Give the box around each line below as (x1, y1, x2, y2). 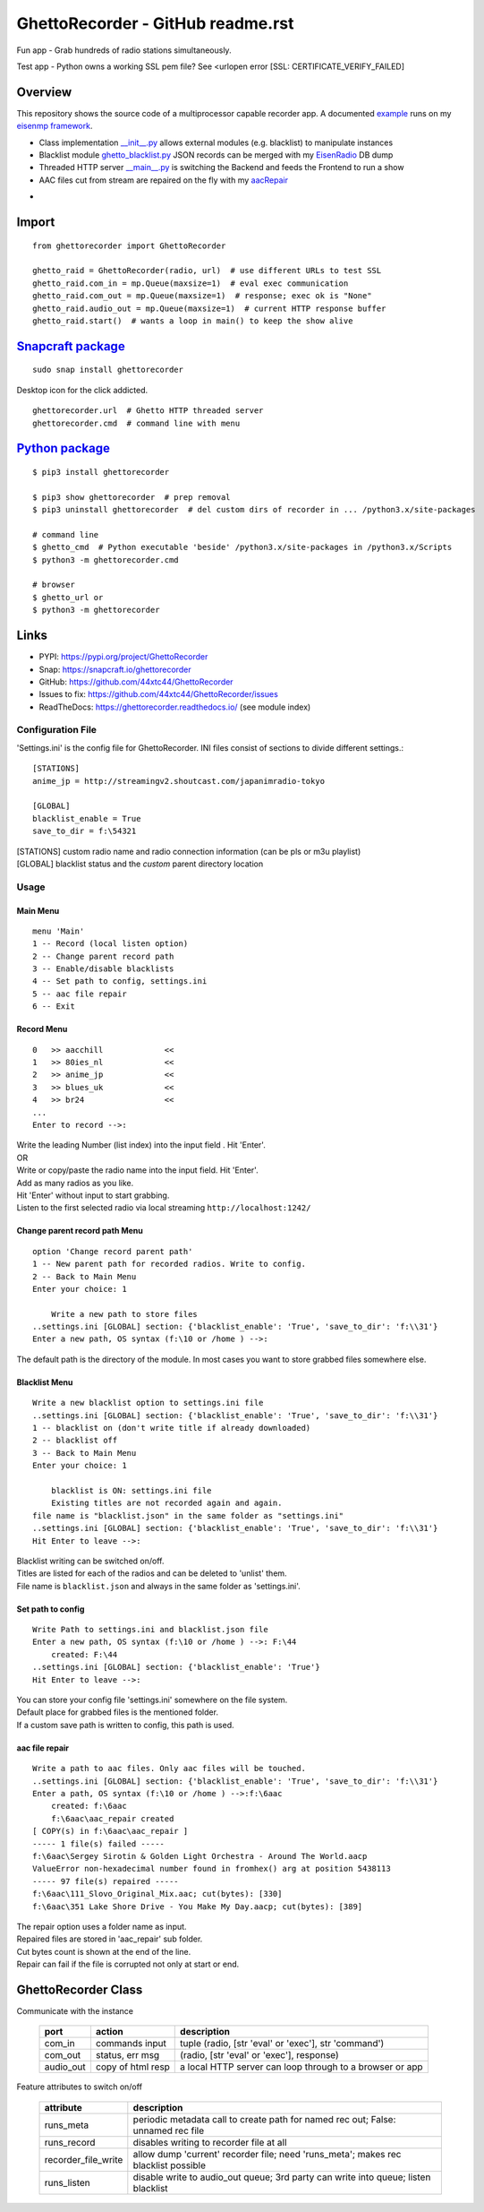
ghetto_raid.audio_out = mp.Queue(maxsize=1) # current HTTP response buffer (32, 303, 386, 314)
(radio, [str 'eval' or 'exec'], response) (180, 2049, 339, 2061)
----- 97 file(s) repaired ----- (32, 1876, 179, 1886)
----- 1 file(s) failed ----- (32, 1838, 166, 1849)
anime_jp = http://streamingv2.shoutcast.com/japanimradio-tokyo (32, 776, 326, 786)
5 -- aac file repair (32, 988, 127, 999)
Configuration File (16, 724, 98, 736)
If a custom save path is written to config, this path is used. (16, 1719, 234, 1730)
